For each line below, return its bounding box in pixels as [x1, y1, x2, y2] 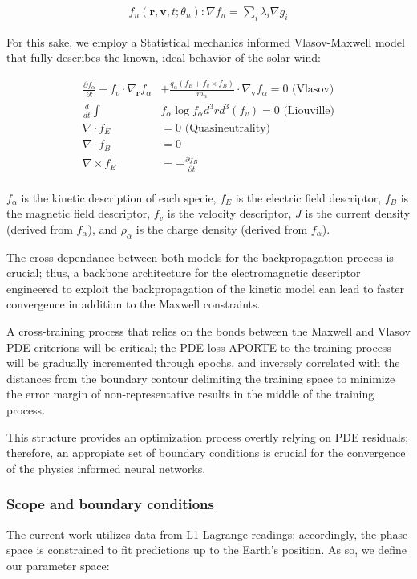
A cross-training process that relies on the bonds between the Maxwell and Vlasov [6, 322, 411, 339]
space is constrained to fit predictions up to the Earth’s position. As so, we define [6, 541, 407, 558]
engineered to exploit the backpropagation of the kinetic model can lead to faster [6, 279, 405, 296]
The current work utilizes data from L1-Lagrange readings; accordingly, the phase [6, 525, 408, 542]
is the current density [305, 205, 411, 222]
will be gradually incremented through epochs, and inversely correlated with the [6, 354, 400, 371]
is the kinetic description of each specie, [21, 189, 217, 206]
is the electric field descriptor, [235, 189, 382, 206]
